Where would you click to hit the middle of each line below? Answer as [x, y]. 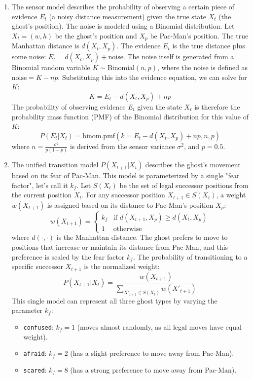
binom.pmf [99, 136]
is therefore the [217, 107]
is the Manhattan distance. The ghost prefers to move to [142, 237]
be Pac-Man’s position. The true [199, 35]
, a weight [231, 195]
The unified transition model [55, 165]
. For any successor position [123, 195]
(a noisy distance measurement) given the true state [127, 16]
